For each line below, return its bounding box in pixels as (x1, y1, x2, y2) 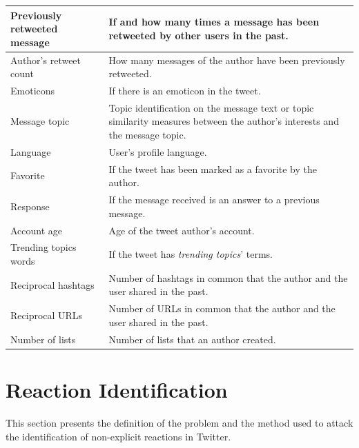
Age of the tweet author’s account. (108, 223, 255, 237)
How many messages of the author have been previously (108, 52, 345, 67)
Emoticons (10, 83, 55, 97)
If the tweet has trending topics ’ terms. (108, 247, 273, 261)
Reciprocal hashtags (10, 277, 95, 292)
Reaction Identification (6, 376, 228, 403)
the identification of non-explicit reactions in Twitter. (6, 429, 231, 443)
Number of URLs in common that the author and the (108, 301, 336, 316)
